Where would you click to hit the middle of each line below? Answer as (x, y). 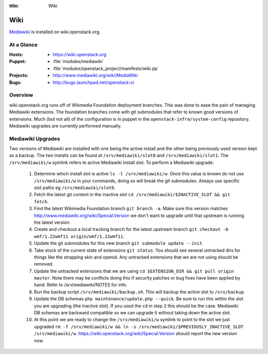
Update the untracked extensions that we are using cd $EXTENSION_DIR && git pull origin (134, 271)
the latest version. (52, 222)
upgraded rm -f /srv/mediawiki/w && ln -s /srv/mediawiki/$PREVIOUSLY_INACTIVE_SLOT (139, 326)
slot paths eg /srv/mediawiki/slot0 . (75, 188)
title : (14, 6)
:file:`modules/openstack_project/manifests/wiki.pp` (106, 68)
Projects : (19, 75)
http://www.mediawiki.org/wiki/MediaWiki (95, 75)
